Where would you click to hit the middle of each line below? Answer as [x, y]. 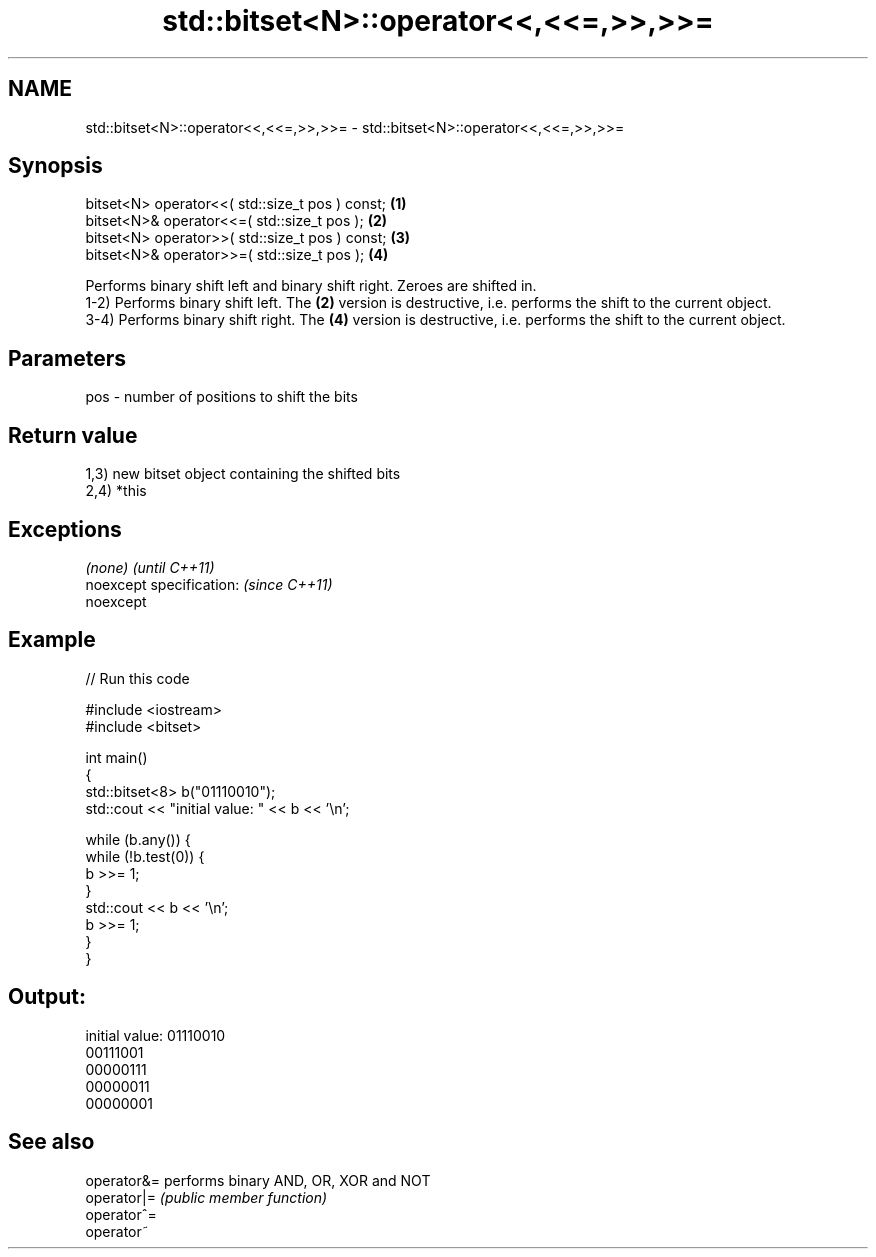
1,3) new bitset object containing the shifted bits [243, 474]
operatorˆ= [121, 1214]
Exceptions [65, 529]
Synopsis [55, 166]
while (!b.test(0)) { [145, 856]
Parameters [67, 358]
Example [52, 640]
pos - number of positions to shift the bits [221, 397]
